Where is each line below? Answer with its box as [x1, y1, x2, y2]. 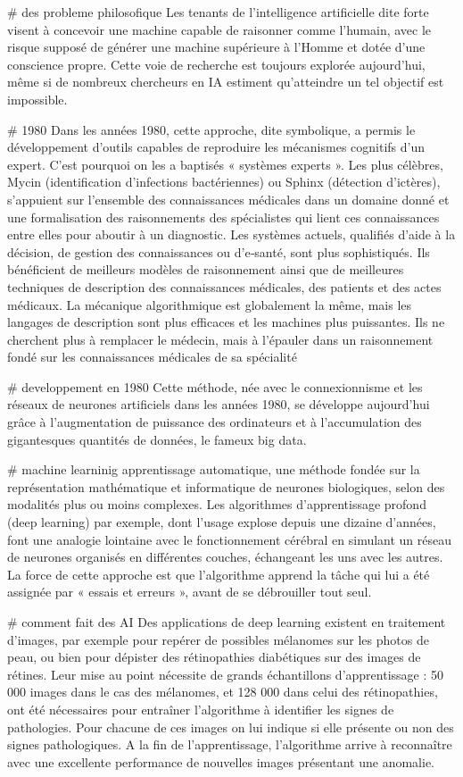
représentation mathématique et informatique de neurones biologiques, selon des [7, 477, 445, 496]
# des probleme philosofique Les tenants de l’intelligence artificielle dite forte [7, 3, 429, 21]
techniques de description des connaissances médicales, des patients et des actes [7, 277, 442, 296]
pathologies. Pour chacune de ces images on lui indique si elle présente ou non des [7, 717, 454, 736]
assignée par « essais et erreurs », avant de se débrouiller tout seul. [7, 582, 372, 601]
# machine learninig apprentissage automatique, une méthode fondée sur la [7, 460, 420, 479]
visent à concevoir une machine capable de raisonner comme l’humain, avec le [7, 20, 432, 38]
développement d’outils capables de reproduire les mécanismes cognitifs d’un [7, 138, 426, 156]
